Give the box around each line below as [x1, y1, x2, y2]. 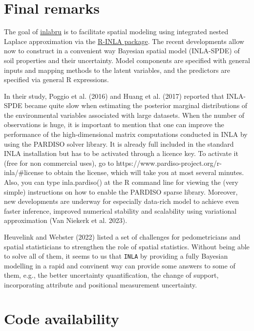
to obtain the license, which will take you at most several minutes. [45, 167, 244, 177]
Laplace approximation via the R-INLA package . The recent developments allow [4, 36, 244, 46]
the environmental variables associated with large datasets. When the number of [4, 110, 245, 120]
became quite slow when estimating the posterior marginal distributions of [24, 100, 248, 110]
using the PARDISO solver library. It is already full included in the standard [4, 138, 234, 149]
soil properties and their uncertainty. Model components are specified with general [4, 55, 250, 65]
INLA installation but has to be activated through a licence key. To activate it [4, 148, 238, 158]
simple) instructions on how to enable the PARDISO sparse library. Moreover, [4, 186, 238, 197]
